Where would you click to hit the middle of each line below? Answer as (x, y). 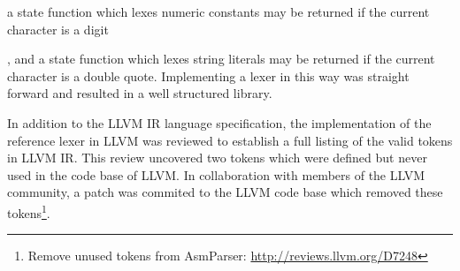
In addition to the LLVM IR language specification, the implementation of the (219, 122)
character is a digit (58, 29)
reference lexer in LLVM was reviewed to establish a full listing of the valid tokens (230, 140)
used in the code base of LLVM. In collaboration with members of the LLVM (216, 174)
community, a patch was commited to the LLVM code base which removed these (225, 192)
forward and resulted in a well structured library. (140, 93)
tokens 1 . (29, 211)
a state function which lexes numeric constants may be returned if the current (218, 11)
